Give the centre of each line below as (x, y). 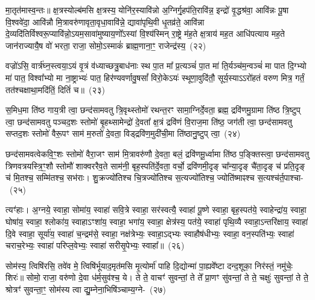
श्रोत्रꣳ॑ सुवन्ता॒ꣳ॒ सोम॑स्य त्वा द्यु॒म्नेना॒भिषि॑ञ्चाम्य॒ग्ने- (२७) (86, 289)
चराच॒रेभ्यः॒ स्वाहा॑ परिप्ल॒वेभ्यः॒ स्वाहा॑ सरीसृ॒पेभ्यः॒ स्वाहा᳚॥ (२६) (95, 245)
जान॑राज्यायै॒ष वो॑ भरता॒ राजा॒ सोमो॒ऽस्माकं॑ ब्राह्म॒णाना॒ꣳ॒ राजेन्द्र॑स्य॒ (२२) (106, 45)
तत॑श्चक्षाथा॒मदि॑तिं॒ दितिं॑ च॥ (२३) (55, 89)
